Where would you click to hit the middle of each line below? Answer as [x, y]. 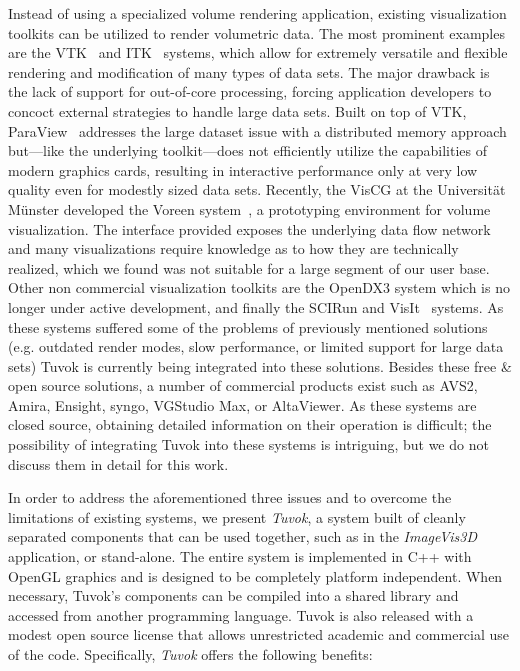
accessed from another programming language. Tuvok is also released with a [241, 614]
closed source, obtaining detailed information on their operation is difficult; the [250, 424]
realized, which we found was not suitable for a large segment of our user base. [249, 267]
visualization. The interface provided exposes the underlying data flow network [249, 228]
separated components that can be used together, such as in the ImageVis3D [242, 536]
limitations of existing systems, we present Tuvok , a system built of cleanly [237, 516]
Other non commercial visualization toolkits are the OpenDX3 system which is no [259, 287]
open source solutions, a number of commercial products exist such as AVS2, [243, 385]
